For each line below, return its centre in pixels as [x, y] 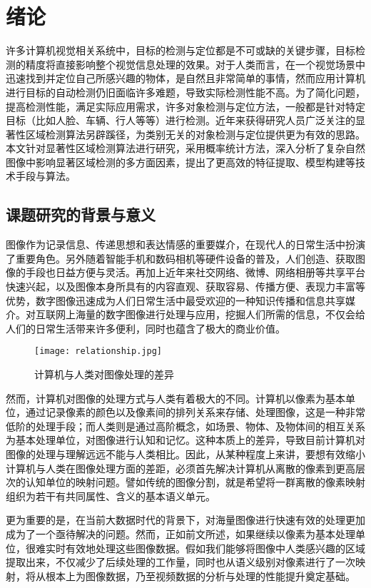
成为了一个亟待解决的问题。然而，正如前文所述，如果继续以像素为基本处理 [181, 534]
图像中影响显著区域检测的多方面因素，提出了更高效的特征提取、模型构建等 [181, 162]
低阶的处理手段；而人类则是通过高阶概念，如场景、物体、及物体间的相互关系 [185, 426]
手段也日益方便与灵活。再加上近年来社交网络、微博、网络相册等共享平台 [195, 272]
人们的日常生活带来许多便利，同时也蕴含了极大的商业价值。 [146, 328]
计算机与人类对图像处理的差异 [104, 374]
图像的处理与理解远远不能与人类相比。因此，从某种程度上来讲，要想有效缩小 [185, 454]
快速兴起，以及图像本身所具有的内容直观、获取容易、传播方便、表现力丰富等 [185, 287]
